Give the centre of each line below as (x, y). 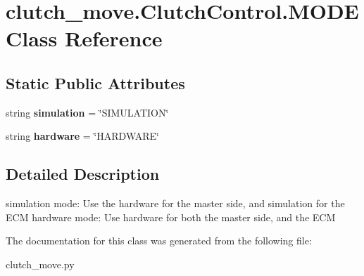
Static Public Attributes (95, 83)
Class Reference (84, 38)
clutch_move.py (40, 264)
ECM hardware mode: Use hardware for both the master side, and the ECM (171, 217)
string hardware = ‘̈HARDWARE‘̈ (82, 136)
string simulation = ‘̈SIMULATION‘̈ (87, 112)
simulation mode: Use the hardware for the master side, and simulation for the (175, 203)
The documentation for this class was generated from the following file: (159, 241)
